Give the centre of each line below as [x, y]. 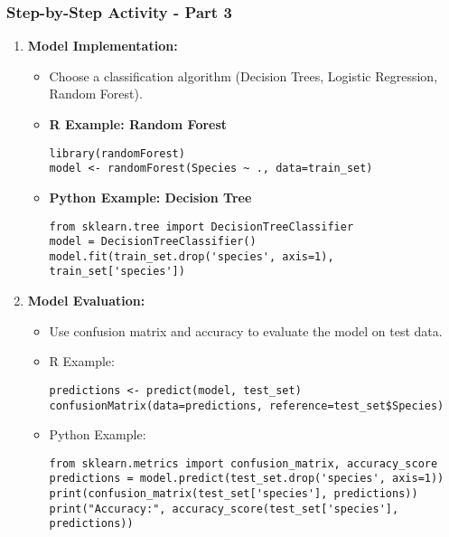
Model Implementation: [103, 46]
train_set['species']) [117, 272]
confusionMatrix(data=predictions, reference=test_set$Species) [247, 405]
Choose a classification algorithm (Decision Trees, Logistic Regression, [243, 75]
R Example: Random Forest [138, 124]
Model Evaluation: [86, 301]
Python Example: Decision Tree [150, 197]
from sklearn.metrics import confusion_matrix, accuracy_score [243, 463]
